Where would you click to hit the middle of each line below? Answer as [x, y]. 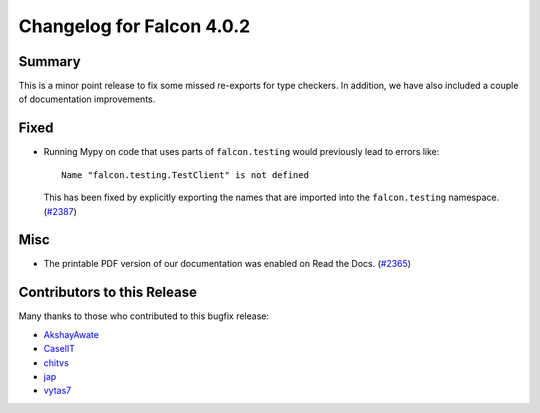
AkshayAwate [71, 334]
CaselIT [59, 349]
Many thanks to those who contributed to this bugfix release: [144, 316]
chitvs [56, 362]
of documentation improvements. [87, 99]
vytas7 [57, 391]
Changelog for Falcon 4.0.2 [134, 26]
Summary [49, 61]
